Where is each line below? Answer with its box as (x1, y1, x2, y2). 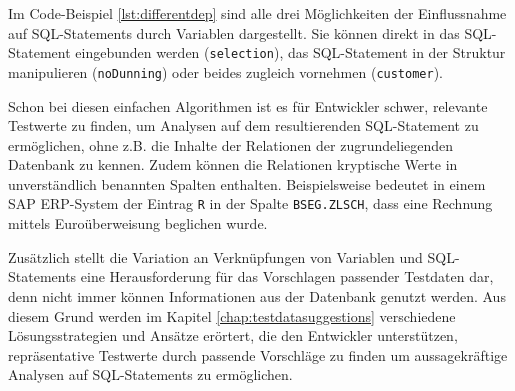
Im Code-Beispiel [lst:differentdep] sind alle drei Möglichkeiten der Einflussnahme (8, 3, 507, 23)
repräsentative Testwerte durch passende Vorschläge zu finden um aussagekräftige (8, 344, 508, 365)
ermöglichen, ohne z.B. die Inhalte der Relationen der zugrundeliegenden (8, 134, 454, 155)
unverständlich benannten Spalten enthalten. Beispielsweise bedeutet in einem (8, 173, 486, 194)
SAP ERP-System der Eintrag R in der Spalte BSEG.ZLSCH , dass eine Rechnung (8, 193, 493, 214)
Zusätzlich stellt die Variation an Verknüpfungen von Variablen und (8, 246, 423, 267)
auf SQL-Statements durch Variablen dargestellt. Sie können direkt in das (8, 22, 460, 43)
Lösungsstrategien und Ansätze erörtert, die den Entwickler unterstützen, (8, 325, 458, 346)
